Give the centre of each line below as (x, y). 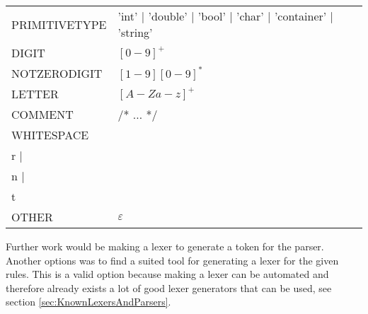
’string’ (135, 32)
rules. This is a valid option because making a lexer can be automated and (167, 274)
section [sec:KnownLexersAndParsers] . (88, 302)
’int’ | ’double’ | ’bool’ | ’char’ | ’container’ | (226, 16)
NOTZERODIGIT (57, 73)
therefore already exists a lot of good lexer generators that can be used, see (169, 287)
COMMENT (42, 114)
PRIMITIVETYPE (59, 24)
